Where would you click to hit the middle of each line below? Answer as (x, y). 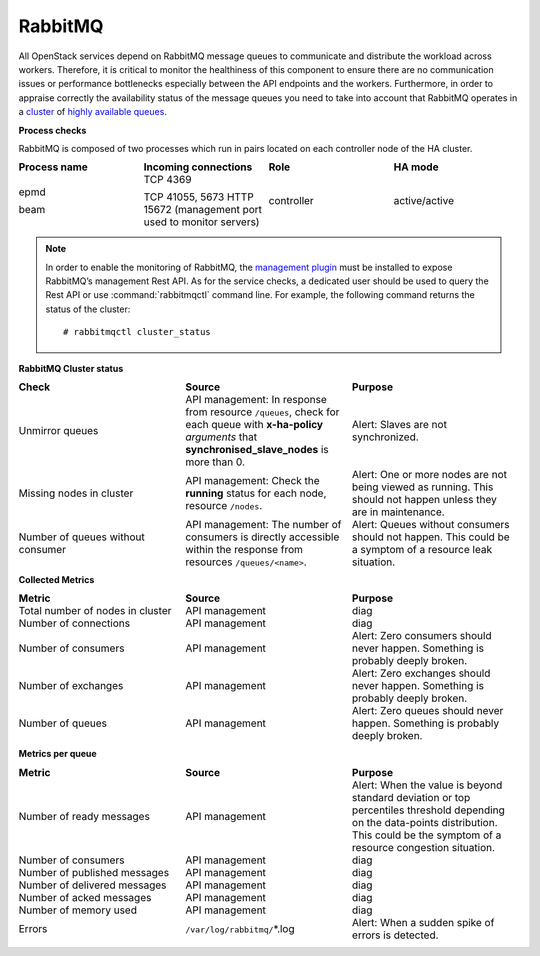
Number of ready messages (84, 816)
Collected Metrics (56, 580)
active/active (424, 201)
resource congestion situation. (423, 847)
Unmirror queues (58, 431)
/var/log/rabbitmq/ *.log (240, 928)
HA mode (416, 167)
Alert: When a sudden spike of (423, 922)
